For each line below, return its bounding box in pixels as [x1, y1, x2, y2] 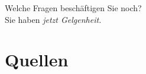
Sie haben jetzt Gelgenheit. [5, 13, 102, 25]
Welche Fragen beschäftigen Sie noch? [5, 2, 142, 14]
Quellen [5, 48, 69, 72]
